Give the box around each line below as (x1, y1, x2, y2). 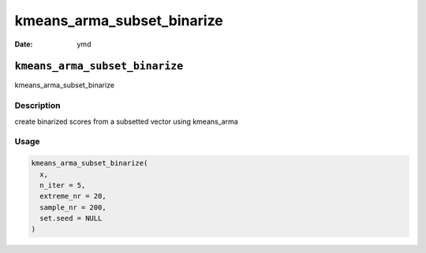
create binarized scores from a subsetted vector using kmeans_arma (14, 117, 238, 126)
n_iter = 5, (39, 180, 86, 189)
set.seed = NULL (39, 214, 103, 223)
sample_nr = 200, (39, 203, 106, 212)
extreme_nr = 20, (39, 192, 106, 201)
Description (14, 100, 61, 111)
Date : (14, 39, 33, 49)
